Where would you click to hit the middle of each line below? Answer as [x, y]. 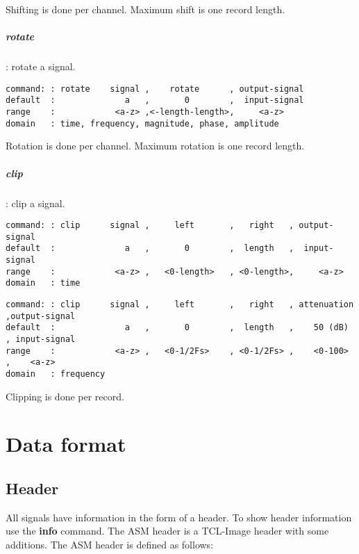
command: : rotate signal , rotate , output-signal [155, 89]
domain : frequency [56, 374]
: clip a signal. [35, 203]
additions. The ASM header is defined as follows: [110, 545]
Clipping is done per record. [65, 396]
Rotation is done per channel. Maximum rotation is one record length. [155, 146]
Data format [66, 444]
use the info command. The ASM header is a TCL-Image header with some [167, 531]
